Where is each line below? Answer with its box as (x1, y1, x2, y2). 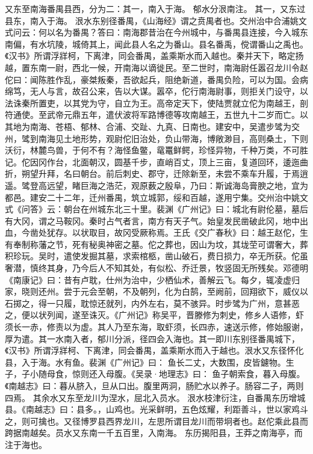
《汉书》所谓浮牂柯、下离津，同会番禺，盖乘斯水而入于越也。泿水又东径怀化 (5, 344, 304, 357)
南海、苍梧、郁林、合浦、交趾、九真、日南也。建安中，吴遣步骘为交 (29, 120, 300, 132)
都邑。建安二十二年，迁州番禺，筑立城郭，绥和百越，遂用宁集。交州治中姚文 (5, 191, 308, 203)
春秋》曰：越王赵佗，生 (215, 226, 308, 239)
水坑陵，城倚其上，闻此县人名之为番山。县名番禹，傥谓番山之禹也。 (38, 37, 308, 50)
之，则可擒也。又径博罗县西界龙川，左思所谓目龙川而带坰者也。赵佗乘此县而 (5, 414, 308, 427)
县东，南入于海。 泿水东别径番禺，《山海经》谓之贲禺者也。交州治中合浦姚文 (5, 14, 307, 26)
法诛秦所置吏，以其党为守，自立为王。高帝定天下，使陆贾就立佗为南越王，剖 (5, 96, 308, 109)
